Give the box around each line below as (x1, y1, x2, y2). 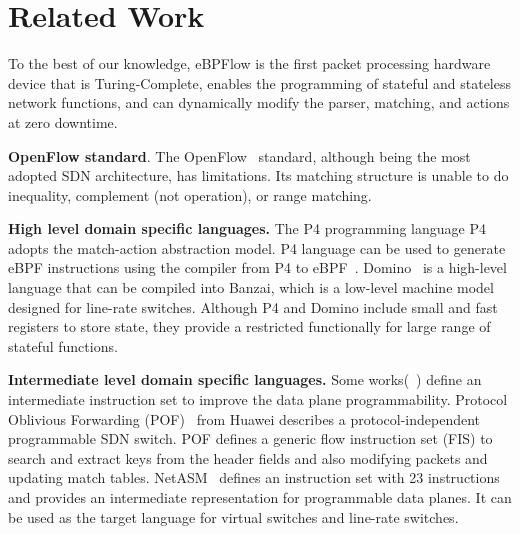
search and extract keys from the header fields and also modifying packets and (8, 447, 488, 468)
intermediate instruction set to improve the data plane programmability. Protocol (8, 389, 508, 410)
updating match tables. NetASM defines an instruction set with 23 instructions (8, 467, 500, 488)
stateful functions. (8, 335, 118, 356)
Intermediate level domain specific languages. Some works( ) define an (8, 369, 482, 390)
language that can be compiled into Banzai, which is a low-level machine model (8, 277, 494, 298)
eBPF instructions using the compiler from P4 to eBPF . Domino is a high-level (8, 257, 507, 278)
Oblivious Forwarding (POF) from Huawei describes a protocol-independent (8, 408, 481, 429)
